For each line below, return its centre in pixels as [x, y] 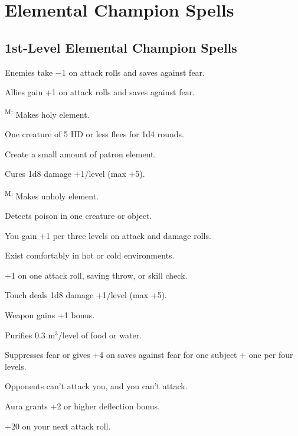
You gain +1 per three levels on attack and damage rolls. [108, 235]
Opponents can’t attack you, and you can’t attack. [96, 386]
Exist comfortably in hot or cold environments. [90, 255]
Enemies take [29, 72]
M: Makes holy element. [47, 113]
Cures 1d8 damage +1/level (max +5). [75, 174]
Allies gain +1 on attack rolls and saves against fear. [100, 92]
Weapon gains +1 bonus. [50, 315]
